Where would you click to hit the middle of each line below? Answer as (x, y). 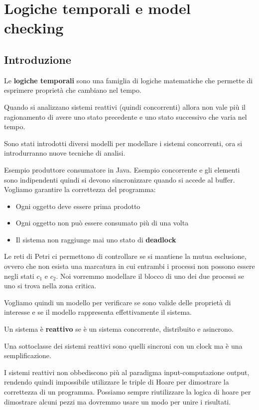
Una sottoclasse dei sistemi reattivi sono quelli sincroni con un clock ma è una (123, 345)
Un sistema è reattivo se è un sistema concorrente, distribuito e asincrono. (119, 329)
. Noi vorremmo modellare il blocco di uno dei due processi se (150, 276)
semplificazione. (28, 355)
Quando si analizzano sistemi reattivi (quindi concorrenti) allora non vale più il (125, 106)
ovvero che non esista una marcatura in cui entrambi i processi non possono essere (129, 266)
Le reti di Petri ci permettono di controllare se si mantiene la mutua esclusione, (125, 256)
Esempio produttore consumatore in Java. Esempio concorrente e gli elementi (122, 169)
